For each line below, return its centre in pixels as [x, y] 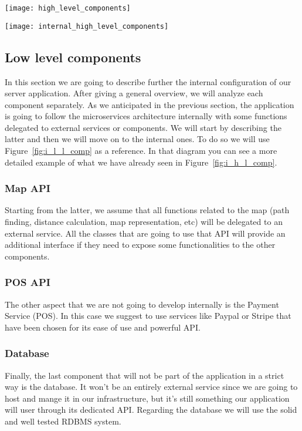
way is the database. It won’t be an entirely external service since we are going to [151, 387]
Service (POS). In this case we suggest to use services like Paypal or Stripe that [148, 316]
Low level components [73, 57]
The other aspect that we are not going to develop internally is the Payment [142, 304]
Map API [28, 188]
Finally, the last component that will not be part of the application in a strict [145, 375]
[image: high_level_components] [68, 8]
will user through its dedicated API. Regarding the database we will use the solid [151, 410]
